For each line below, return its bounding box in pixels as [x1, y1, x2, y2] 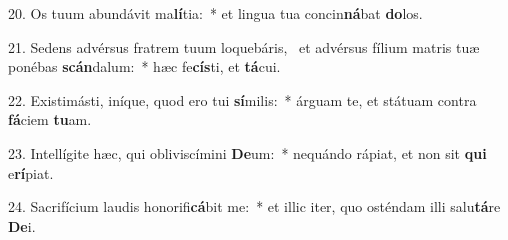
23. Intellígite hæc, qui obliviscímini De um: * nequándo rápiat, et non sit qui [8, 142, 487, 163]
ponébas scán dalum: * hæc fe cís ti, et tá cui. [8, 56, 281, 77]
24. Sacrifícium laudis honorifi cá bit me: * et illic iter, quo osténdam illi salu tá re [8, 196, 501, 217]
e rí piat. [8, 162, 54, 183]
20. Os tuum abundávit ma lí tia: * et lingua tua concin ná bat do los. [8, 3, 423, 23]
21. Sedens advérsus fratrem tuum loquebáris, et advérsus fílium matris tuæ [8, 36, 480, 57]
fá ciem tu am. [8, 109, 92, 130]
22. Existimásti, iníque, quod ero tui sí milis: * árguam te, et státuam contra [8, 89, 477, 110]
